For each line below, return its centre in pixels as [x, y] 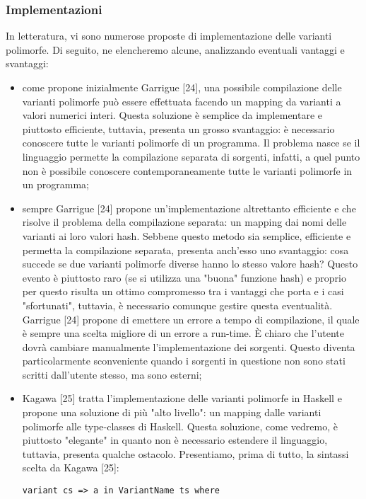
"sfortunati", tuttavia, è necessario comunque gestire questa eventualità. [177, 305]
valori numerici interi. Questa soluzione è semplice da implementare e [172, 115]
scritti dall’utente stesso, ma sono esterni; [112, 374]
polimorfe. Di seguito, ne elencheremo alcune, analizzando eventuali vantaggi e [175, 49]
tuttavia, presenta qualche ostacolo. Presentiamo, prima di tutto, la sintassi [185, 453]
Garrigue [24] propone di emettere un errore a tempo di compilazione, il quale [191, 319]
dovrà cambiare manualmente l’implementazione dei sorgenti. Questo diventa [189, 346]
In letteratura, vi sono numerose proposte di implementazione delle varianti [169, 36]
